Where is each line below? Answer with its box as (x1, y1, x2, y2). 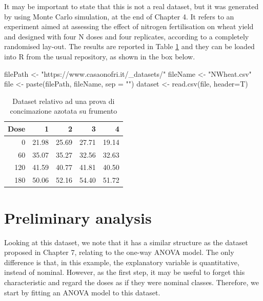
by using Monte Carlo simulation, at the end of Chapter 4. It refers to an (4, 11, 234, 21)
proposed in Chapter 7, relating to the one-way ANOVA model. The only (4, 247, 234, 257)
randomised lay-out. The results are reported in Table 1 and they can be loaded (4, 41, 255, 52)
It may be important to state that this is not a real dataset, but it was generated (4, 1, 259, 11)
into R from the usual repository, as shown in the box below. (4, 51, 195, 61)
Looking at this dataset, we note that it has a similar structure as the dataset (4, 236, 248, 247)
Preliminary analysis (4, 207, 152, 228)
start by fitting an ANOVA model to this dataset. (4, 287, 160, 297)
